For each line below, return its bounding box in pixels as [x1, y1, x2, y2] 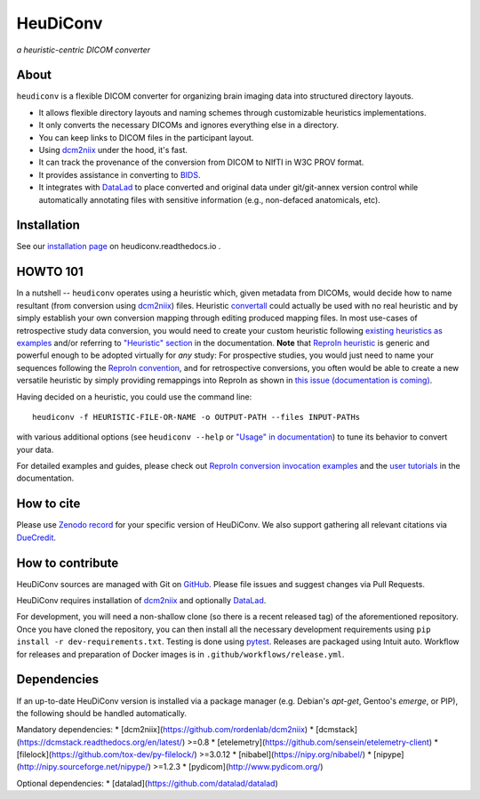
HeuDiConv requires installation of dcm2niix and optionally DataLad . [16, 595, 267, 606]
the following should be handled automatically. [16, 707, 187, 718]
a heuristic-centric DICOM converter [16, 44, 151, 55]
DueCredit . [16, 532, 57, 543]
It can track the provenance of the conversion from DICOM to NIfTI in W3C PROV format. [38, 157, 364, 168]
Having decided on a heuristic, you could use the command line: [16, 391, 252, 402]
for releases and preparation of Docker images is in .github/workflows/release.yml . [16, 649, 345, 659]
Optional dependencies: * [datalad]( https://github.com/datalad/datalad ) [16, 778, 279, 788]
